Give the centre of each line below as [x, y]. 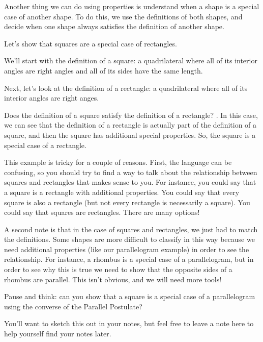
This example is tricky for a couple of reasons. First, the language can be [118, 162]
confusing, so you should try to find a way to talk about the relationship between [131, 172]
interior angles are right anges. [52, 98]
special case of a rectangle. [45, 145]
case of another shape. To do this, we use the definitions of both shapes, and [123, 16]
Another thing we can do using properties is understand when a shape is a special [132, 6]
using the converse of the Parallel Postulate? [73, 306]
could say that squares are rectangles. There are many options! [102, 212]
